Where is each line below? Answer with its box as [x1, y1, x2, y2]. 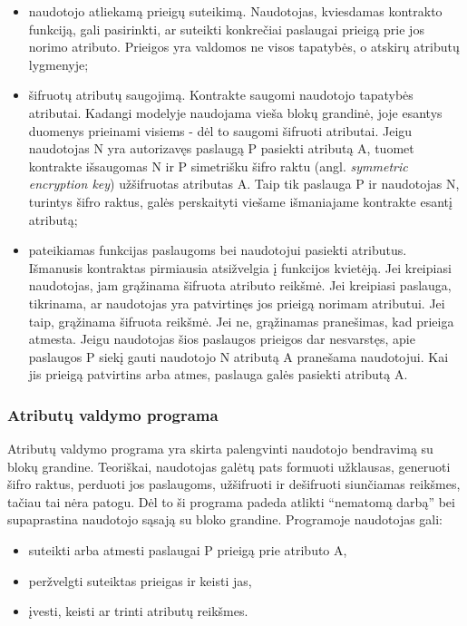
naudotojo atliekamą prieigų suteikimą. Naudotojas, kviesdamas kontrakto [28, 2, 443, 20]
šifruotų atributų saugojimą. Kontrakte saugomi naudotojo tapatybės [28, 85, 413, 104]
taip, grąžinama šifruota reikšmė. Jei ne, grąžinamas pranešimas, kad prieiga [28, 311, 454, 330]
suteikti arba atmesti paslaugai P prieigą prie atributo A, [28, 541, 347, 560]
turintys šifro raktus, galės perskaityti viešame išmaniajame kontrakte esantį [28, 191, 452, 210]
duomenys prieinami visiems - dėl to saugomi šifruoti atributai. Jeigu [28, 121, 413, 140]
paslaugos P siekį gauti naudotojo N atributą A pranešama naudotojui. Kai [28, 347, 449, 366]
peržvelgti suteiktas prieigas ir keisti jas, [28, 571, 252, 590]
